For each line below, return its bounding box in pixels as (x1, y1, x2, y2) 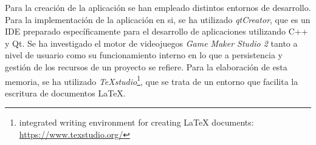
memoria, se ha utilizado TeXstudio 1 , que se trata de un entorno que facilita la (5, 73, 298, 87)
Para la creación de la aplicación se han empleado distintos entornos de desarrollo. (5, 1, 311, 13)
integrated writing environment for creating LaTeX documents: (19, 116, 254, 129)
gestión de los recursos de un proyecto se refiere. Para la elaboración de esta (5, 60, 287, 73)
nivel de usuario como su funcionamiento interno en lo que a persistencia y (5, 49, 283, 61)
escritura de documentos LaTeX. (5, 86, 126, 99)
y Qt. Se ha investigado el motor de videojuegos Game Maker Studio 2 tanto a (5, 36, 298, 49)
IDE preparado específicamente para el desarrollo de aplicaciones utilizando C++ (5, 25, 308, 38)
